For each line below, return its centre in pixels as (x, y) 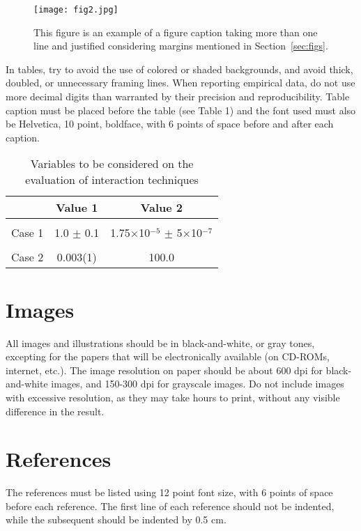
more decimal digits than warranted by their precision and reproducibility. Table (178, 97)
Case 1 (28, 233)
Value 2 (161, 208)
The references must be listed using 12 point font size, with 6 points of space (169, 492)
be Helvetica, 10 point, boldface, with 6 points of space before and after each (170, 124)
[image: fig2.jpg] (76, 10)
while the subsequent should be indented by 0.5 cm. (116, 520)
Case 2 (28, 257)
